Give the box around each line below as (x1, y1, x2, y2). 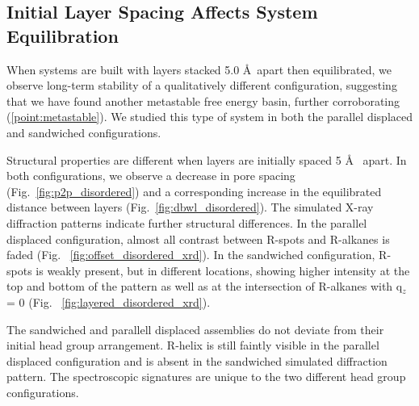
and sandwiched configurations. (6, 123, 161, 140)
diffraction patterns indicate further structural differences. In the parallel (6, 214, 367, 231)
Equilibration (6, 23, 119, 48)
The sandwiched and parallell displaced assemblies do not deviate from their (6, 320, 384, 337)
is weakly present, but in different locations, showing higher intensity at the (36, 262, 410, 278)
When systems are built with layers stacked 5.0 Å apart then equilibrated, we (6, 61, 392, 77)
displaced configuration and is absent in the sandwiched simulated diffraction (6, 352, 388, 369)
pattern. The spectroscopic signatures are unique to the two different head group (6, 368, 406, 385)
